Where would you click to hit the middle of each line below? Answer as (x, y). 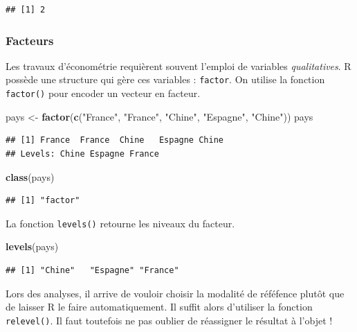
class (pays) (30, 176)
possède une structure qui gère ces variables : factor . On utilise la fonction (165, 79)
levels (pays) (32, 246)
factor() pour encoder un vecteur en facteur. (103, 93)
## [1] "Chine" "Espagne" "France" (92, 270)
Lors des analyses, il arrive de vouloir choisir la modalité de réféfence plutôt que (175, 293)
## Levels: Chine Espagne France (82, 154)
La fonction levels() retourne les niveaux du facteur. (120, 223)
